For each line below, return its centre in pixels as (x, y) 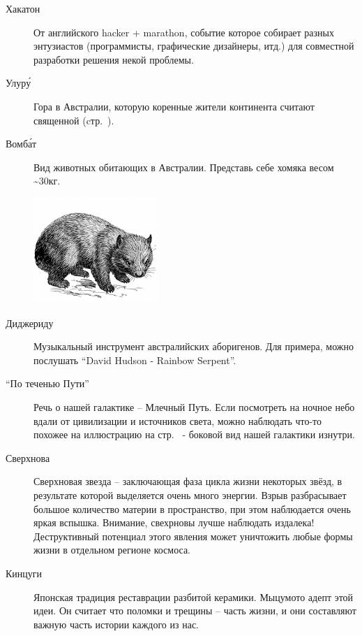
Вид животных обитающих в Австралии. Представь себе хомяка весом (184, 167)
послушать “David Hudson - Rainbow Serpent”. (135, 360)
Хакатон (23, 8)
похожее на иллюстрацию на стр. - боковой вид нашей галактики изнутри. (194, 434)
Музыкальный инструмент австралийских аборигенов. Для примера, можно (194, 346)
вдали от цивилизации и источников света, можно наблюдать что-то (178, 420)
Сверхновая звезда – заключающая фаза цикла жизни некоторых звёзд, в (188, 481)
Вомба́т (21, 144)
